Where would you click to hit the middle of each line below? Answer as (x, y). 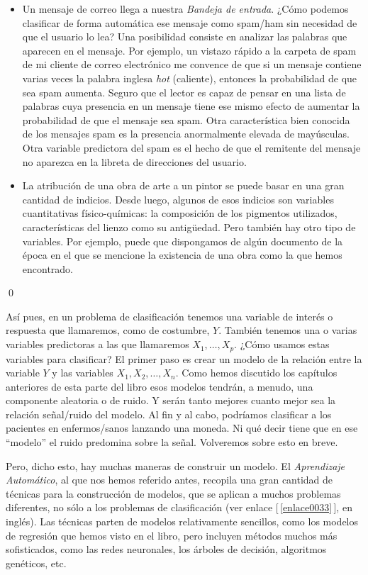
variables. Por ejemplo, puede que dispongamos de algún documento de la (183, 241)
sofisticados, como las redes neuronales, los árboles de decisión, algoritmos (166, 549)
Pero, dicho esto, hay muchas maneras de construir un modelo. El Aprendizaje (175, 465)
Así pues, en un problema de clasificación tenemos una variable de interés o (169, 316)
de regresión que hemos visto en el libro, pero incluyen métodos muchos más (172, 535)
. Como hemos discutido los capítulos (256, 373)
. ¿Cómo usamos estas (282, 344)
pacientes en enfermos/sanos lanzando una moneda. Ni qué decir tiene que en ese (182, 428)
